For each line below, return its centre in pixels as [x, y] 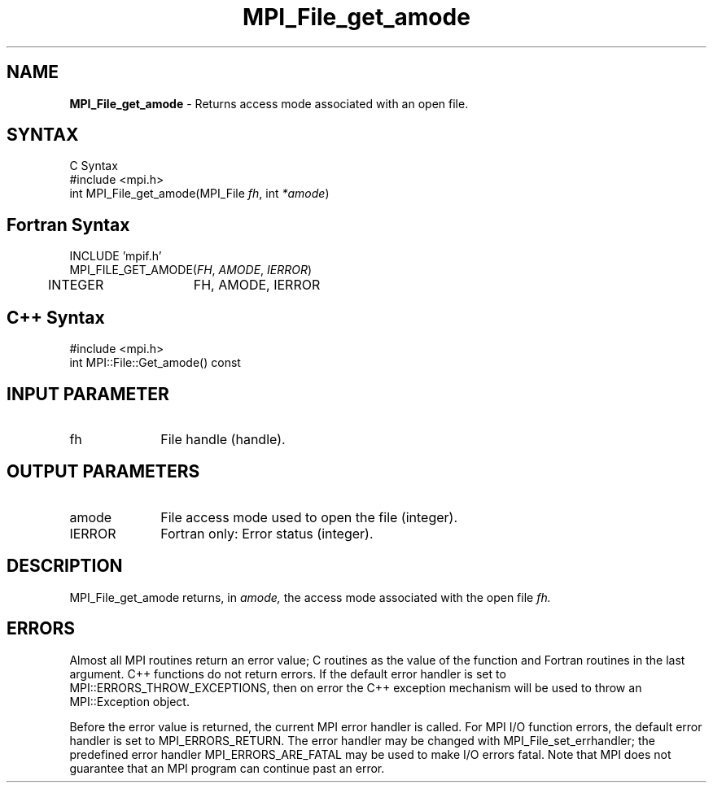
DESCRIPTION [65, 566]
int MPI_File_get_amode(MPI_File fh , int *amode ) [199, 194]
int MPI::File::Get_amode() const [155, 363]
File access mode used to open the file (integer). [309, 517]
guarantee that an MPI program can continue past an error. [227, 768]
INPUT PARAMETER [88, 394]
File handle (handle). [223, 439]
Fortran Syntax [68, 224]
